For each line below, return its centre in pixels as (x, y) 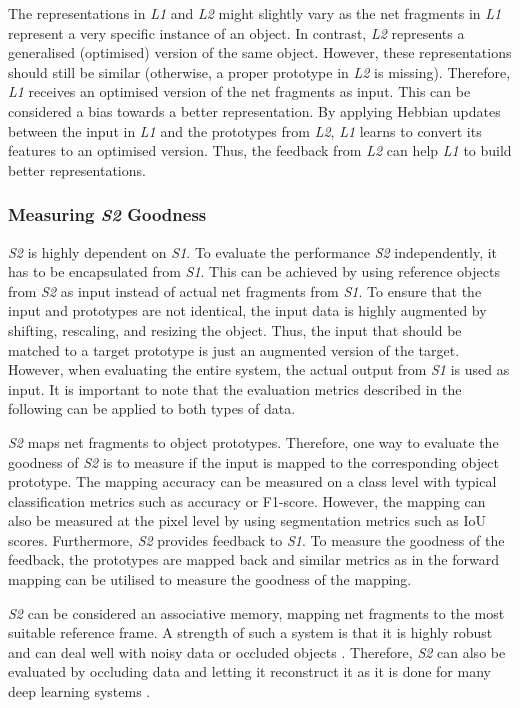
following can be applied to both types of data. (152, 408)
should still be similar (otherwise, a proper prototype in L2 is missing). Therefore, (259, 71)
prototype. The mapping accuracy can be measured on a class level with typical (252, 481)
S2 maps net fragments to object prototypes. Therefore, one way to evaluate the (253, 441)
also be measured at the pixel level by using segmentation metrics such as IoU (247, 520)
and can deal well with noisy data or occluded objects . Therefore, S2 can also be (257, 651)
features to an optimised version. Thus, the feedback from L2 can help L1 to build (260, 150)
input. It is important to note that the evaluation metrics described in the (235, 388)
